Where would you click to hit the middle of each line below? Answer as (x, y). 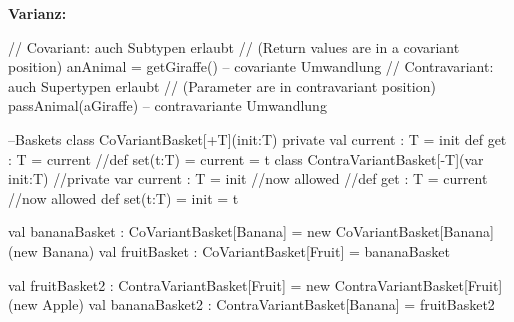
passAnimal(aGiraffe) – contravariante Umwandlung (167, 105)
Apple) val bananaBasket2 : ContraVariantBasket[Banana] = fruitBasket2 (268, 304)
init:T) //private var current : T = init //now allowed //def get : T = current (248, 178)
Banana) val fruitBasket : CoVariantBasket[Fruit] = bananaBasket (246, 250)
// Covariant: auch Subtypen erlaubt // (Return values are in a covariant (234, 46)
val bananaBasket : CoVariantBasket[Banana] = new (170, 231)
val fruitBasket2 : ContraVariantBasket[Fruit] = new (169, 284)
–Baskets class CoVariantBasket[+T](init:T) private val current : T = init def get (257, 138)
